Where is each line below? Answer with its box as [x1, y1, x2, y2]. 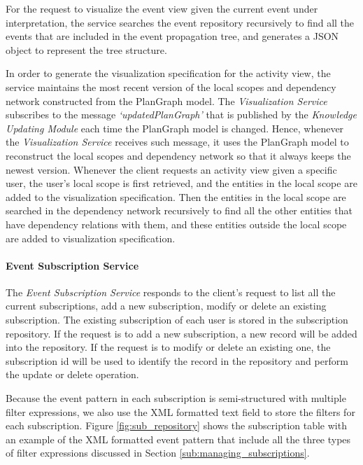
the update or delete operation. [6, 367, 139, 382]
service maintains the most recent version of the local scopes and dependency [6, 79, 336, 94]
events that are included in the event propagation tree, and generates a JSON [6, 29, 339, 43]
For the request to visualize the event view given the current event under [6, 1, 318, 15]
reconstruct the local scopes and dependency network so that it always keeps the [6, 148, 351, 162]
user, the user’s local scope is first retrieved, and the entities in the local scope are [6, 176, 357, 190]
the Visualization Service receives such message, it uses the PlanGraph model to [6, 134, 349, 149]
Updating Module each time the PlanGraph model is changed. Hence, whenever [6, 120, 344, 135]
